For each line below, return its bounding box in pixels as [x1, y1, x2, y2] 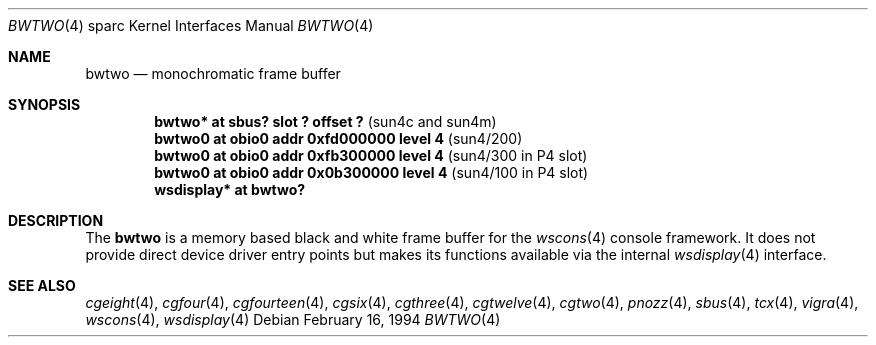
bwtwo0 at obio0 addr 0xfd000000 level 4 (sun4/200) [154, 130, 523, 147]
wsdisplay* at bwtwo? [154, 181, 306, 198]
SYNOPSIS [8, 96, 81, 113]
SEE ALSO [8, 277, 76, 294]
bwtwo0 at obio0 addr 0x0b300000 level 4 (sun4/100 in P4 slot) [154, 164, 589, 181]
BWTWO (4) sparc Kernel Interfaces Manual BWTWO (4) [8, 17, 374, 34]
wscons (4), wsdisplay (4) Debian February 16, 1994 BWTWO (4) [85, 311, 501, 328]
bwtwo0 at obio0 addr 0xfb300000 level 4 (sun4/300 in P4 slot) [154, 147, 588, 164]
